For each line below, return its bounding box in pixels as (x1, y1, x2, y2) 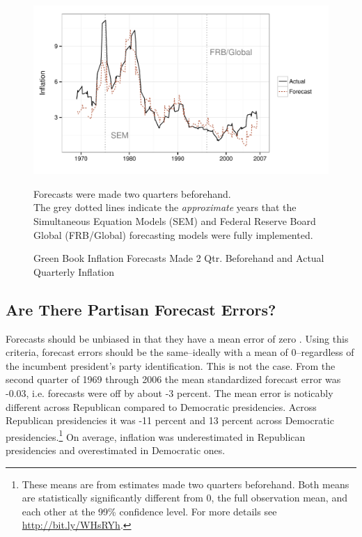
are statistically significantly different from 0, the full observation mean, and (22, 490, 347, 505)
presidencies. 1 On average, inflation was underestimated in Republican (6, 427, 306, 444)
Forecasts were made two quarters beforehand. (33, 186, 231, 201)
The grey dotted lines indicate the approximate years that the (33, 200, 297, 215)
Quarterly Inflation (33, 264, 115, 279)
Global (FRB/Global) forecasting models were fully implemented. (33, 227, 313, 242)
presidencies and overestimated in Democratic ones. (6, 442, 226, 457)
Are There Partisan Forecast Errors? (6, 298, 276, 320)
